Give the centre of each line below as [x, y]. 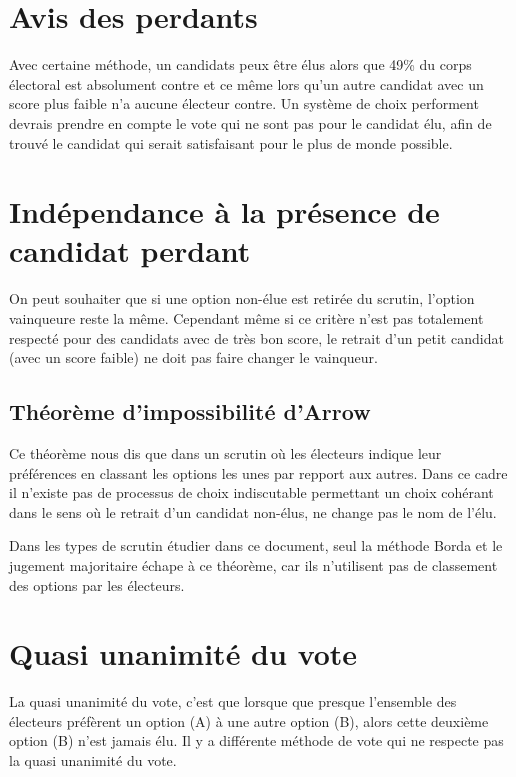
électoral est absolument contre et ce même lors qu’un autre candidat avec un [246, 83]
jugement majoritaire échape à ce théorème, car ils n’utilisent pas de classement [253, 564]
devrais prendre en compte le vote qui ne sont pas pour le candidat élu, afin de [250, 122]
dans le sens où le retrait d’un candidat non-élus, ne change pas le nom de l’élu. [253, 511]
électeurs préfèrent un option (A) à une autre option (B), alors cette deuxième [249, 720]
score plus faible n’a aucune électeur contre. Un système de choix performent [244, 103]
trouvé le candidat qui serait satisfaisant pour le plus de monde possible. [231, 142]
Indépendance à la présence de [224, 211]
